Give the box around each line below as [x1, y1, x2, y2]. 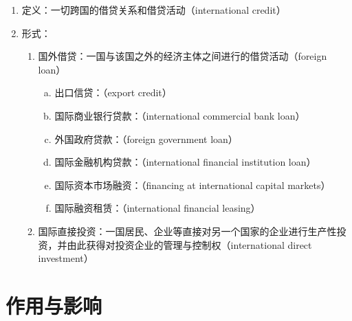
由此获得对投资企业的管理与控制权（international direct [67, 237, 312, 252]
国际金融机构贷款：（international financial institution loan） [54, 155, 316, 169]
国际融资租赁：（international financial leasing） [54, 201, 261, 215]
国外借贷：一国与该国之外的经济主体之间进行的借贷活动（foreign [38, 49, 327, 63]
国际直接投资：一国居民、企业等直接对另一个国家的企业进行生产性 [38, 223, 337, 238]
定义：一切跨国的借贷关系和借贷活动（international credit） [21, 3, 286, 16]
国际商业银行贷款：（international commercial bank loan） [54, 108, 305, 122]
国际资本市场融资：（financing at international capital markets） [54, 177, 331, 192]
